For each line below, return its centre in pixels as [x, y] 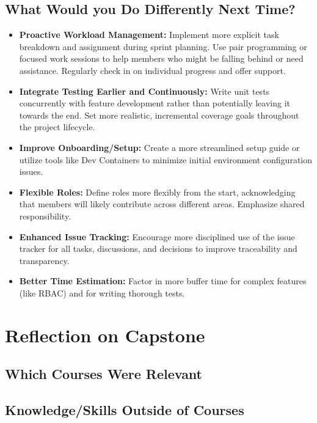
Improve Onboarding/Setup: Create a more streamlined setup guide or [159, 147]
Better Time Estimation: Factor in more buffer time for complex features [163, 281]
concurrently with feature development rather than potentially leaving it [155, 103]
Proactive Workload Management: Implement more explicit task [149, 35]
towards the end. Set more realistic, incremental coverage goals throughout [159, 115]
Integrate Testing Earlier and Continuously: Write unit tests [144, 91]
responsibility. [45, 215]
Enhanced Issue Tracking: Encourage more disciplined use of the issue [157, 236]
